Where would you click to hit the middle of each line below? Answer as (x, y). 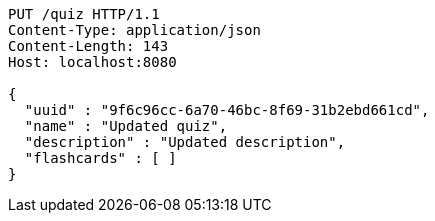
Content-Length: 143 (88, 46)
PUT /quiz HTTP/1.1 (84, 14)
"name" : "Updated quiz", (126, 126)
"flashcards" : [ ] (100, 158)
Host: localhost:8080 (92, 62)
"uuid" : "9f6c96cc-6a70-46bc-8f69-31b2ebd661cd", (227, 110)
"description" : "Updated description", (185, 142)
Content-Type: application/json (134, 30)
